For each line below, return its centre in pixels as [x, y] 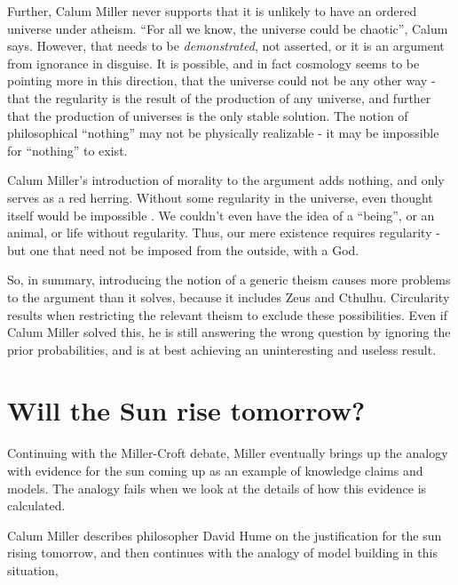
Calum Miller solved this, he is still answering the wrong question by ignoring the [229, 332]
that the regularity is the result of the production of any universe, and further [219, 97]
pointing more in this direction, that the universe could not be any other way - [221, 80]
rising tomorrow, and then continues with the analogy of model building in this [222, 553]
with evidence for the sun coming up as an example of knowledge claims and [215, 470]
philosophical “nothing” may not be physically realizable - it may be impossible [223, 133]
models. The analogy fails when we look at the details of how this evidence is [217, 488]
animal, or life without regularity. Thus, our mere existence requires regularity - [224, 232]
